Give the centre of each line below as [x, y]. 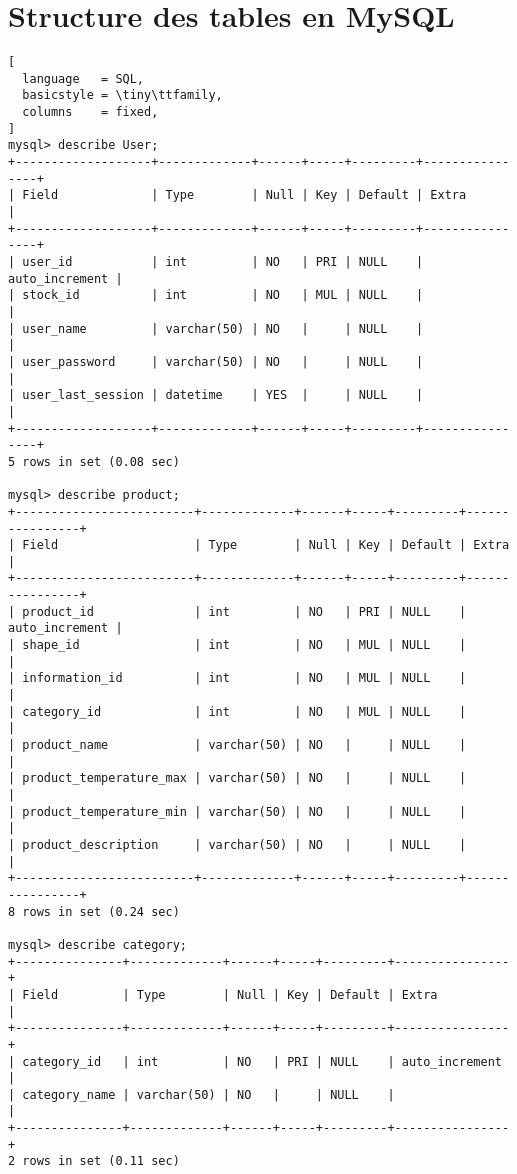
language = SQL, [83, 78]
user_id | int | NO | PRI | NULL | [223, 262]
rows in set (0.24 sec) [101, 911]
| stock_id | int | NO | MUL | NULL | [216, 295]
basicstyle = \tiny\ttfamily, [122, 95]
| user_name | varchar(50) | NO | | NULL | [216, 328]
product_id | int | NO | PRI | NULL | [244, 611]
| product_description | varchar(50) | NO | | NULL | [237, 844]
